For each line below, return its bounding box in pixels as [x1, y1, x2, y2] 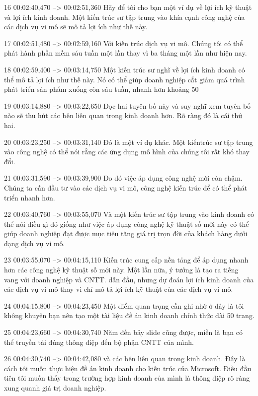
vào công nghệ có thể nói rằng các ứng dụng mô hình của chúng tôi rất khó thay [4, 146, 250, 157]
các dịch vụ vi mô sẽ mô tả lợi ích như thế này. [4, 21, 148, 32]
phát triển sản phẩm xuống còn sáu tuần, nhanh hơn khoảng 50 [4, 84, 199, 94]
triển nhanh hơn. [4, 192, 55, 202]
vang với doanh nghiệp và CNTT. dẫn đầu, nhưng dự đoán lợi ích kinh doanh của [4, 274, 254, 284]
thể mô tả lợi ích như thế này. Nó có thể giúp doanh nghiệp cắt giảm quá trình [4, 74, 245, 84]
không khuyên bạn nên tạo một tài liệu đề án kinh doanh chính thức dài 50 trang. [4, 310, 255, 321]
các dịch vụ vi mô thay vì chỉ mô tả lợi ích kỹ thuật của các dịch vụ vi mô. [4, 284, 233, 294]
